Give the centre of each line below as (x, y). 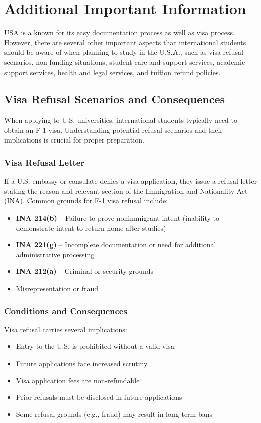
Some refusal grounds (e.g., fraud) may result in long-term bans (114, 414)
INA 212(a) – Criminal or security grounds (84, 271)
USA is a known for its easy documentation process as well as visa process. (119, 32)
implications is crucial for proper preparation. (74, 140)
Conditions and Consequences (66, 310)
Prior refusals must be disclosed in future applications (99, 397)
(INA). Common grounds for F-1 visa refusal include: (86, 201)
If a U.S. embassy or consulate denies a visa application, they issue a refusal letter (131, 181)
